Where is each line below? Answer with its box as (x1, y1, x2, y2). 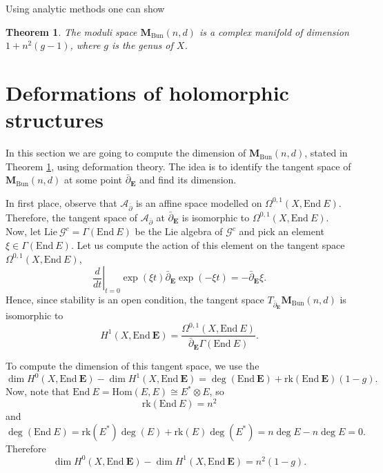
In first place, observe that (6, 195, 117, 210)
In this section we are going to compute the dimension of (6, 145, 246, 160)
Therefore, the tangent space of (6, 210, 138, 224)
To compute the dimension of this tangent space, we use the (6, 359, 259, 373)
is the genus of (112, 38, 173, 52)
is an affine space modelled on (135, 195, 262, 210)
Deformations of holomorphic (6, 78, 289, 106)
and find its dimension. (139, 172, 237, 187)
